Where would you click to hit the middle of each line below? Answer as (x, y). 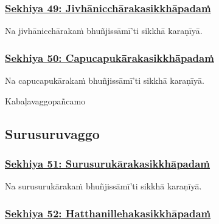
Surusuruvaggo (52, 133)
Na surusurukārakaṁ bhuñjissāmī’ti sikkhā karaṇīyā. (103, 186)
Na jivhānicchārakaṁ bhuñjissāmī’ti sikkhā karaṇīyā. (104, 31)
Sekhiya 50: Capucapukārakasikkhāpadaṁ (109, 57)
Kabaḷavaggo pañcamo (45, 100)
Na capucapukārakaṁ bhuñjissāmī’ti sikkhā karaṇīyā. (105, 80)
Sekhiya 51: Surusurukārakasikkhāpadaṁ (108, 163)
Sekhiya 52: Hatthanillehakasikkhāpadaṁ (108, 213)
